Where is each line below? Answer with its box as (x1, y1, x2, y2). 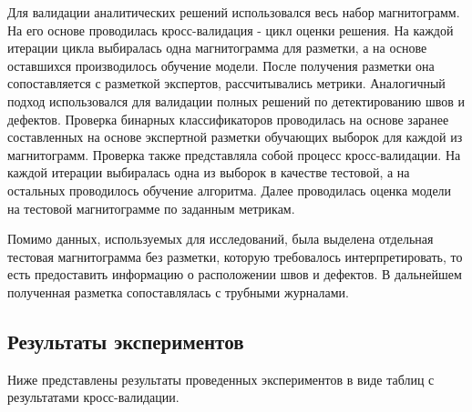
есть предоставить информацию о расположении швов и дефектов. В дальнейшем (7, 265, 462, 284)
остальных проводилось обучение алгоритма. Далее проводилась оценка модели (7, 180, 452, 199)
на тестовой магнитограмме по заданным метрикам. (7, 198, 295, 217)
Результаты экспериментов (7, 327, 244, 355)
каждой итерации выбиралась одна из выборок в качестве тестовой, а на (7, 163, 410, 182)
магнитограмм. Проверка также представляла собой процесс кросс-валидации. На (7, 145, 461, 164)
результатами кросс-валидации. (7, 387, 180, 407)
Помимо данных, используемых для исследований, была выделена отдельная (7, 229, 434, 248)
